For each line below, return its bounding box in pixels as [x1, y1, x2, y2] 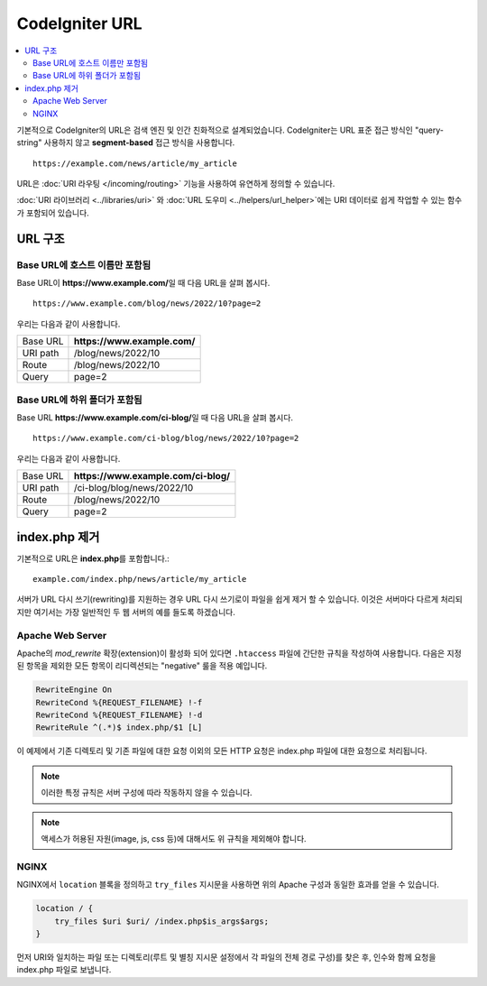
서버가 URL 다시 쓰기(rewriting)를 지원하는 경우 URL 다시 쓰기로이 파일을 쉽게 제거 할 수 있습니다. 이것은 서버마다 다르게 [16, 594, 439, 604]
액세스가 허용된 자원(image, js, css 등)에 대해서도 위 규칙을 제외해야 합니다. [41, 834, 307, 844]
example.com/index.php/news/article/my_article [32, 574, 247, 584]
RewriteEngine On [35, 685, 113, 695]
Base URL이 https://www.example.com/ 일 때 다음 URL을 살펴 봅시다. [16, 278, 271, 288]
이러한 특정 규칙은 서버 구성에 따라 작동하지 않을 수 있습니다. [41, 788, 253, 798]
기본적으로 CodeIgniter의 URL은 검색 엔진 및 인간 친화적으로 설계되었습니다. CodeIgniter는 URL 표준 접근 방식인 [16, 124, 414, 135]
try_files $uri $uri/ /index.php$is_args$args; [54, 916, 270, 926]
